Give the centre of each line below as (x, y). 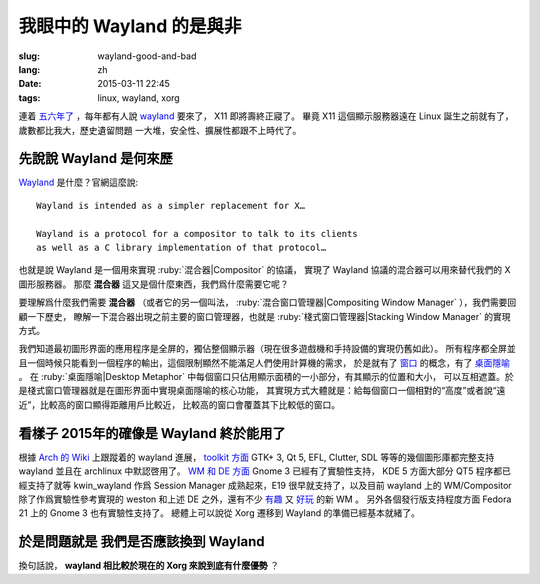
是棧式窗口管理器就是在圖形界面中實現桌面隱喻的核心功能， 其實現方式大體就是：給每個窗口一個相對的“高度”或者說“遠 (262, 391)
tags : (29, 97)
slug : (29, 56)
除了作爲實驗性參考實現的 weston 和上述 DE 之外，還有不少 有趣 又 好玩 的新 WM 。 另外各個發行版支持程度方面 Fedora (265, 499)
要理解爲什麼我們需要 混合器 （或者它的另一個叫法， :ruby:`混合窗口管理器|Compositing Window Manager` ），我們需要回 (267, 302)
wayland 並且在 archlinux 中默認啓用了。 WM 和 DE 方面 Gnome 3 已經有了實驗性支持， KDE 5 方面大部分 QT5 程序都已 (265, 471)
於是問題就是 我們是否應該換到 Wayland (141, 541)
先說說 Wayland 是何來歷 (96, 158)
